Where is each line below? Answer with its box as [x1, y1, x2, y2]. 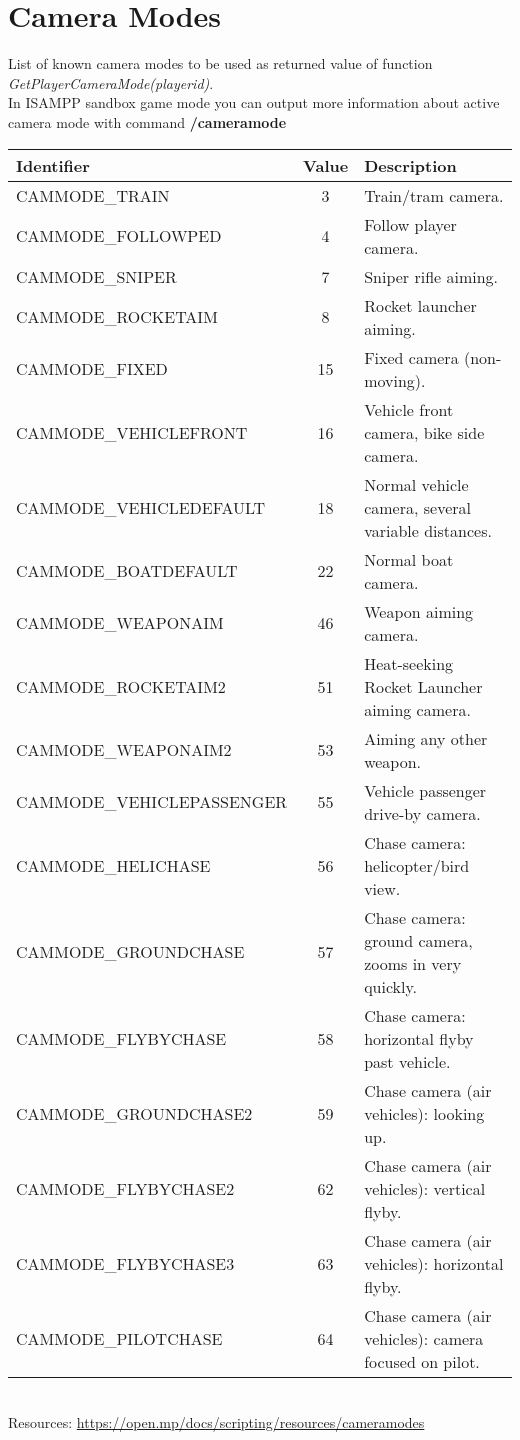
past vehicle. [364, 1049, 451, 1073]
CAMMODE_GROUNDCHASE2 [16, 1101, 253, 1125]
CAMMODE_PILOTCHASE [16, 1326, 223, 1350]
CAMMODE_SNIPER [16, 264, 177, 288]
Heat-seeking [364, 651, 454, 675]
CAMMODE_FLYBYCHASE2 [16, 1176, 235, 1200]
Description [364, 153, 457, 177]
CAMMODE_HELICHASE [16, 853, 211, 877]
